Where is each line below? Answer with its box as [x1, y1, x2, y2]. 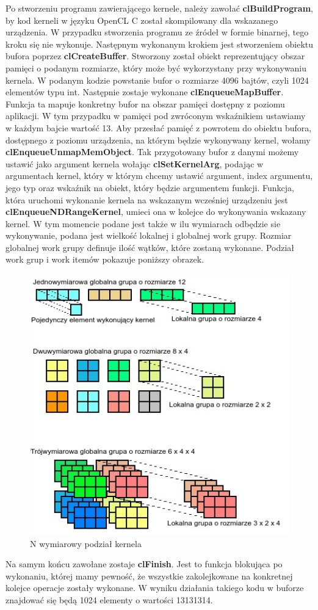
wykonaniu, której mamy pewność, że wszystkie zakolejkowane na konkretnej [5, 569, 293, 582]
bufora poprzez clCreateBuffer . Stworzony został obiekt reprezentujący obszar [5, 49, 305, 62]
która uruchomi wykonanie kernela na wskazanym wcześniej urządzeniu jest [5, 193, 288, 206]
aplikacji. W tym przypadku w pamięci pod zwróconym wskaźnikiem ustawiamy [5, 109, 306, 122]
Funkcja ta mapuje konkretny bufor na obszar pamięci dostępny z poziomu [5, 97, 285, 110]
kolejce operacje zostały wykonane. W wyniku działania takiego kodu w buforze [5, 581, 304, 594]
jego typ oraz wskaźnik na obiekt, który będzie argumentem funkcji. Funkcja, [5, 181, 294, 194]
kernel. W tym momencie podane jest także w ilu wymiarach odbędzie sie [5, 217, 281, 230]
